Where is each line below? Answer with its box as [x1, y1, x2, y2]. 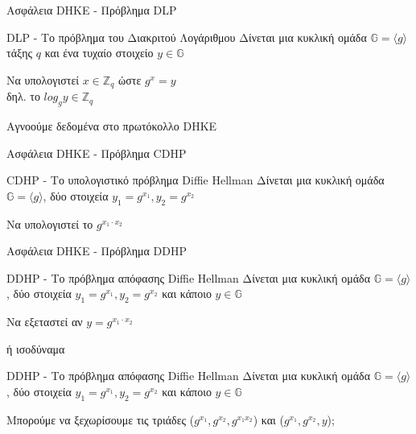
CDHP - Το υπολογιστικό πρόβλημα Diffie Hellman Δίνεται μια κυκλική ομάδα [6, 172, 385, 188]
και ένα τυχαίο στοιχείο [44, 44, 154, 61]
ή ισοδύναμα [6, 340, 65, 357]
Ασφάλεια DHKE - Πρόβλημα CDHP [6, 144, 187, 161]
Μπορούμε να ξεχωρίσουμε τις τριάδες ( [6, 411, 195, 428]
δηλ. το [6, 88, 40, 105]
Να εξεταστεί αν [6, 313, 83, 330]
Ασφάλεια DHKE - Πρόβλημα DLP [6, 2, 177, 18]
